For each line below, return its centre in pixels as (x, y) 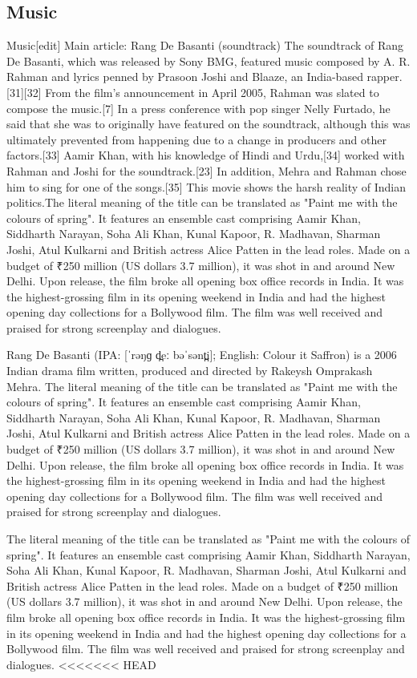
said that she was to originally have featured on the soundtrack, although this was (208, 124)
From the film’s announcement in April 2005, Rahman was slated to (212, 92)
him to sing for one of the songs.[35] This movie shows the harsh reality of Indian (206, 186)
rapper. (385, 77)
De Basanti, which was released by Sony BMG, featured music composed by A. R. (208, 61)
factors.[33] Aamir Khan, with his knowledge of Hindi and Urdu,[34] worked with (206, 155)
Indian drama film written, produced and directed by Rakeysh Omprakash (190, 371)
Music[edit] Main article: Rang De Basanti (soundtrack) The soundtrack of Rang (205, 45)
